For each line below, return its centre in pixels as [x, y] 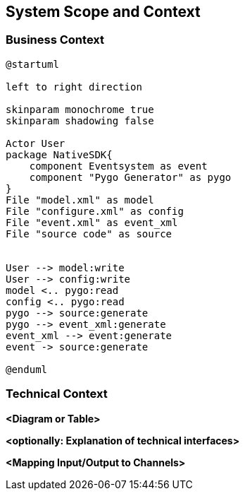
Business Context [55, 40]
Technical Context [57, 394]
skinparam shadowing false [80, 120]
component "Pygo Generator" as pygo [130, 177]
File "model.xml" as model [80, 200]
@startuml [32, 64]
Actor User [36, 143]
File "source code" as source [89, 234]
